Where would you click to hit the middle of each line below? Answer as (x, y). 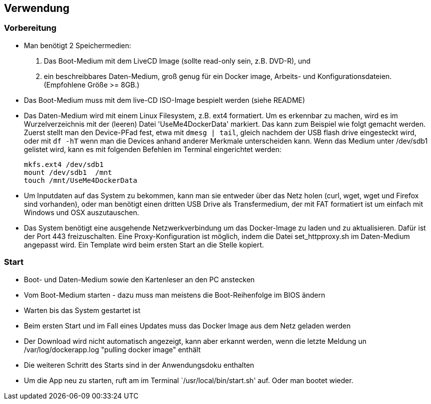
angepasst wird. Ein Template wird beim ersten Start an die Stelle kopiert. (144, 244)
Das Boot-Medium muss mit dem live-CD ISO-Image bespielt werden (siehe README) (164, 100)
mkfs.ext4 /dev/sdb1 (64, 164)
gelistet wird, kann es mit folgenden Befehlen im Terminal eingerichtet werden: (153, 149)
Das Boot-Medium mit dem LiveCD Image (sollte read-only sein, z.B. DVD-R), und (177, 61)
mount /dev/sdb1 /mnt (68, 172)
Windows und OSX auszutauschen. (82, 212)
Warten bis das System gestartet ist (82, 310)
